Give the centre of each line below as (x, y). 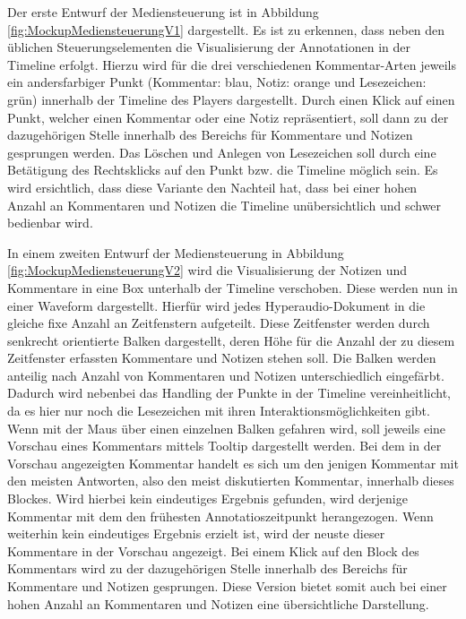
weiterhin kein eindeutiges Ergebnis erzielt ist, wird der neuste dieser (196, 533)
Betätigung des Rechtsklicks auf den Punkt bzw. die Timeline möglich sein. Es (223, 170)
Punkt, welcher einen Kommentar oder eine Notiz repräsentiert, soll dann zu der (228, 117)
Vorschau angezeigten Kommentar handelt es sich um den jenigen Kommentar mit (233, 463)
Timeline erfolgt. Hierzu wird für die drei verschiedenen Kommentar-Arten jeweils (232, 64)
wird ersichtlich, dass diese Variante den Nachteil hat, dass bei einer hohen (212, 187)
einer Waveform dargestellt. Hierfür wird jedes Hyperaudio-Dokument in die (216, 305)
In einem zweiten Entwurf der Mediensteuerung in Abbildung (176, 252)
